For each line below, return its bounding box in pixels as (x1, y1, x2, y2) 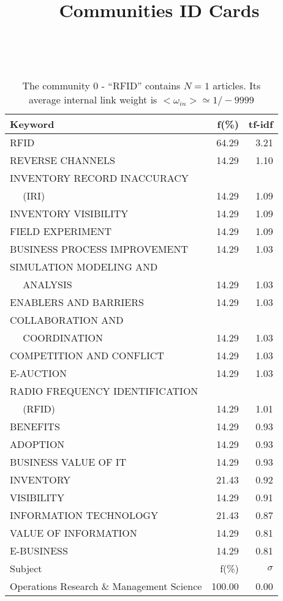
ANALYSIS (23, 277, 72, 291)
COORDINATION (23, 330, 104, 345)
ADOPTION (10, 436, 65, 451)
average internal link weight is (28, 92, 157, 106)
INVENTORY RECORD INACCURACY (10, 170, 189, 185)
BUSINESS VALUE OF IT (10, 454, 127, 469)
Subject (10, 561, 42, 575)
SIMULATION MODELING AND (10, 259, 158, 274)
